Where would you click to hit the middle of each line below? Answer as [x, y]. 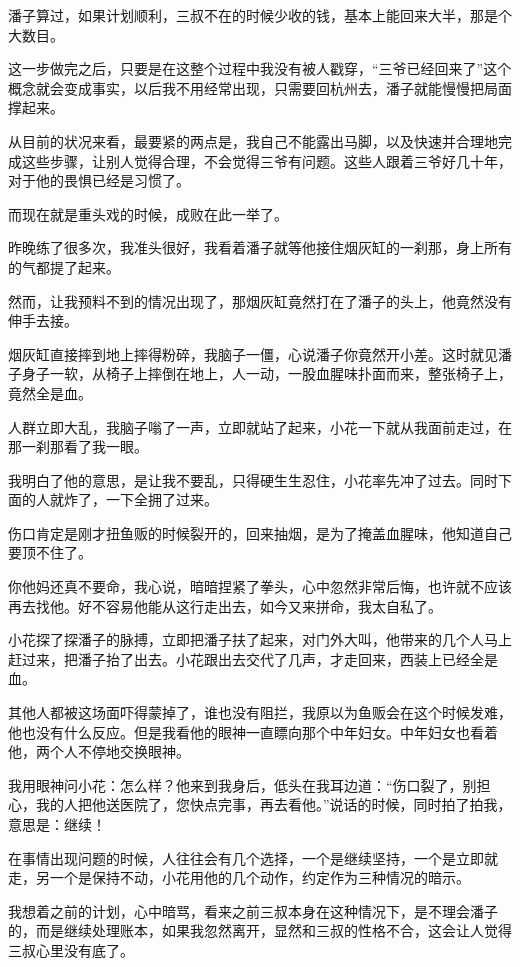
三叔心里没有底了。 [71, 949]
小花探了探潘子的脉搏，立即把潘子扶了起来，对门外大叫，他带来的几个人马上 [260, 639]
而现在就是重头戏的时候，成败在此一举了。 [148, 213]
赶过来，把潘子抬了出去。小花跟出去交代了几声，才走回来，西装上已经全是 [253, 658]
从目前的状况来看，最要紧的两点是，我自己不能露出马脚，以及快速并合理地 [253, 140]
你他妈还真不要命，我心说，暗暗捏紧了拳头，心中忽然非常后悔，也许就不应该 [260, 586]
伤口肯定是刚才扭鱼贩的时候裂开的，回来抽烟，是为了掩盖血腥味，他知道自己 [260, 532]
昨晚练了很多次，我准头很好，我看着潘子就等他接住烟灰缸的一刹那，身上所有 [260, 247]
